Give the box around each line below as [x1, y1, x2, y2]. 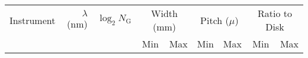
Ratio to [257, 6, 292, 20]
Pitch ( [200, 13, 229, 27]
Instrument [9, 13, 56, 27]
